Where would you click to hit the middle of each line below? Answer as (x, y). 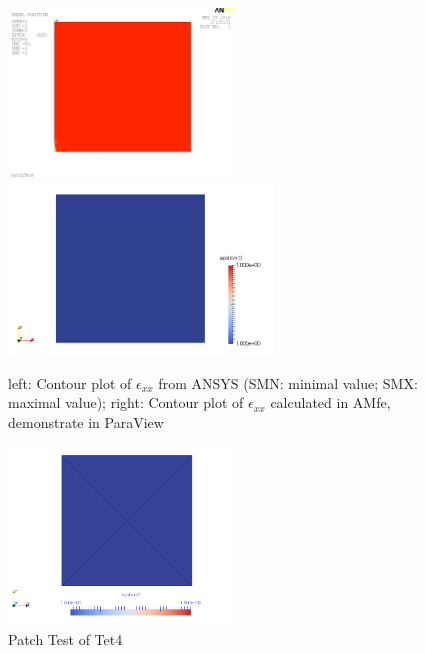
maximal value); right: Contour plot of (126, 402)
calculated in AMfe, (330, 402)
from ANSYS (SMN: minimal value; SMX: (288, 382)
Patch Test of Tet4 (65, 639)
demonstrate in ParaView (86, 421)
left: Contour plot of (70, 382)
